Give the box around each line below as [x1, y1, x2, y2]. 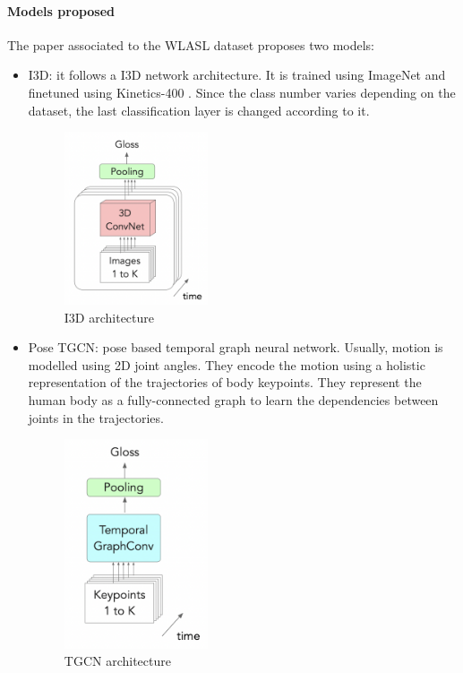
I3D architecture [64, 307, 155, 326]
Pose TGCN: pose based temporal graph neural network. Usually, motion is [28, 338, 443, 357]
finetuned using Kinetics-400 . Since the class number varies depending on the [28, 82, 456, 101]
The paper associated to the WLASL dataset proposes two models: [7, 35, 375, 54]
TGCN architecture [64, 651, 171, 670]
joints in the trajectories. [28, 408, 164, 427]
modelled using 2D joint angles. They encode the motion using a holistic [28, 355, 425, 374]
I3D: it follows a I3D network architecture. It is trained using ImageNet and [28, 65, 446, 84]
